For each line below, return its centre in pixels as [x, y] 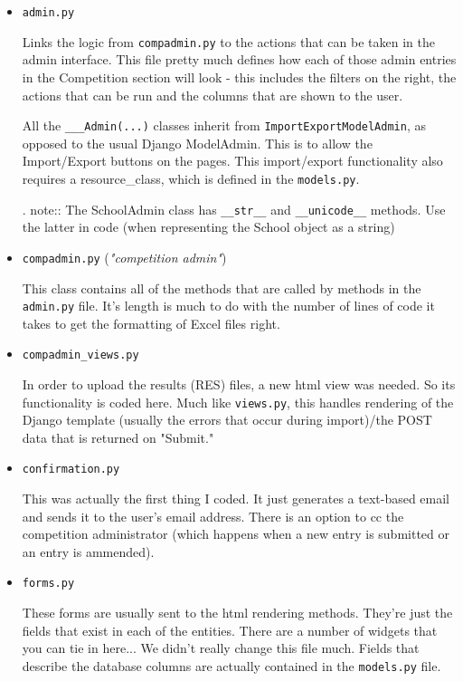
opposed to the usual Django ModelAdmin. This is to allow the [197, 143]
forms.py [48, 584]
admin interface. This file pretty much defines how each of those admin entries [239, 59]
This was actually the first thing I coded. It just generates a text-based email [236, 499]
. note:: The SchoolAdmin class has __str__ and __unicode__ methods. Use [234, 209]
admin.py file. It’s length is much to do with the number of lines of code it [228, 306]
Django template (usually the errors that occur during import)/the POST [227, 420]
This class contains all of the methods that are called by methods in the [222, 288]
